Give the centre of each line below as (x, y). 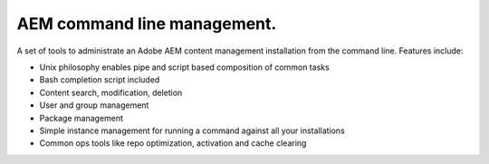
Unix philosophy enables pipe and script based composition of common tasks (184, 67)
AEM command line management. (147, 24)
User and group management (94, 105)
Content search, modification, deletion (111, 92)
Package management (81, 118)
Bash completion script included (100, 80)
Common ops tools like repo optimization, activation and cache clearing (173, 143)
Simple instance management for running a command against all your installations (192, 130)
